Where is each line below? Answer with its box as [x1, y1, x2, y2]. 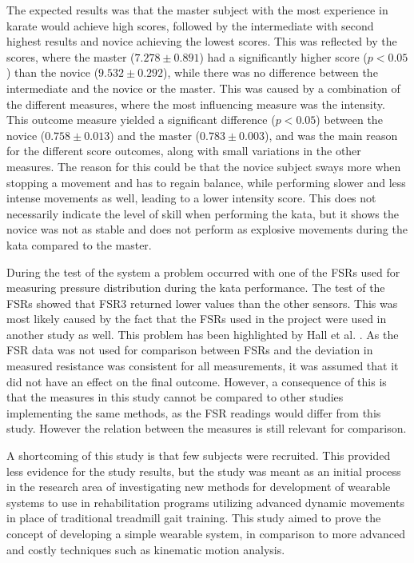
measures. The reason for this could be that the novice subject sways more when [6, 158, 401, 174]
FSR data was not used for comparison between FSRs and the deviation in [6, 341, 373, 358]
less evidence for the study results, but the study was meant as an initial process [6, 462, 401, 479]
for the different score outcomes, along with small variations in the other [6, 142, 361, 159]
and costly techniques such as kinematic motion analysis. [6, 541, 285, 557]
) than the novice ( [6, 64, 99, 81]
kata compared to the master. [6, 236, 152, 253]
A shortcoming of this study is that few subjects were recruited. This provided [6, 447, 391, 464]
